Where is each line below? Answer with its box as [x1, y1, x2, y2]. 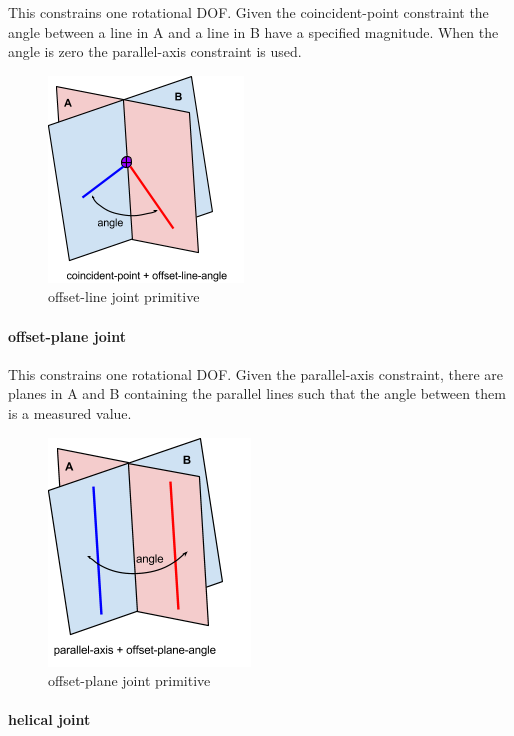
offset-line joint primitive [48, 286, 200, 307]
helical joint [8, 709, 91, 730]
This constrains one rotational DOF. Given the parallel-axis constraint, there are [8, 363, 504, 384]
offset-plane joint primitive [48, 670, 211, 691]
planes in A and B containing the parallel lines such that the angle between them [8, 383, 506, 404]
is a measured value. [8, 402, 132, 423]
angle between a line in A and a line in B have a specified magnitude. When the [8, 21, 499, 42]
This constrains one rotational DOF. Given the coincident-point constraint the [8, 2, 489, 22]
